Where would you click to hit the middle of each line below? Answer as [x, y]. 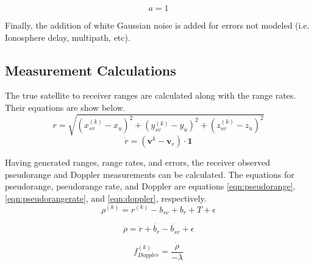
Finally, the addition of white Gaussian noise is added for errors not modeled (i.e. [157, 25]
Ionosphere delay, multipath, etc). [68, 37]
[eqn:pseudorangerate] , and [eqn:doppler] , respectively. [106, 198]
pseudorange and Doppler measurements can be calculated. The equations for [150, 174]
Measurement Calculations [91, 70]
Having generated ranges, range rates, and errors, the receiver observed [138, 162]
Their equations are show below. [65, 107]
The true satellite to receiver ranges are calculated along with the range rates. [151, 95]
